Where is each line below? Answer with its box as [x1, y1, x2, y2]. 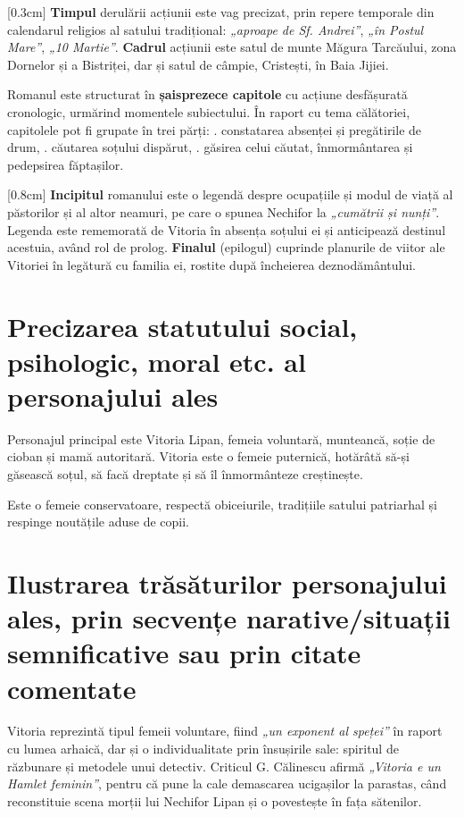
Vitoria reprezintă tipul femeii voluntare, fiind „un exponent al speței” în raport [7, 721, 443, 740]
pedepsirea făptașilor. [7, 155, 124, 173]
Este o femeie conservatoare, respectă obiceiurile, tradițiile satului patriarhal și [7, 494, 437, 513]
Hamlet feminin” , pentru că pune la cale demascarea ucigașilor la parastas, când [7, 774, 447, 793]
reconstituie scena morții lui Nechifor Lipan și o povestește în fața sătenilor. [7, 791, 422, 810]
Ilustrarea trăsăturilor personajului [7, 564, 447, 601]
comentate [7, 670, 137, 706]
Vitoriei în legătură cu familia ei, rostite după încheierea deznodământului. [7, 255, 416, 274]
